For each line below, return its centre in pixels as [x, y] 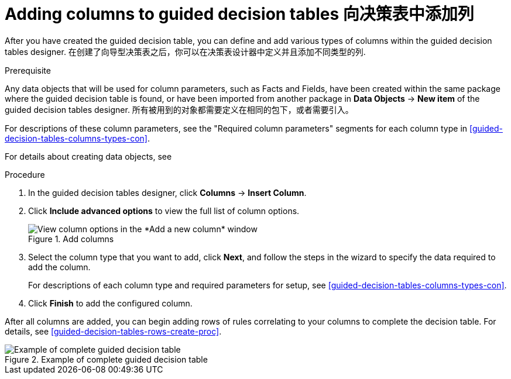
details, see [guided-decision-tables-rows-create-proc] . [113, 331]
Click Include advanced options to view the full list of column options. [164, 211]
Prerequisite [28, 70]
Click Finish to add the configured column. [110, 303]
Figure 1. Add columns [71, 239]
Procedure [25, 174]
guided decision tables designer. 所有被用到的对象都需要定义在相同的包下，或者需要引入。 [179, 109]
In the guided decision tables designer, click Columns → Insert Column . [167, 192]
